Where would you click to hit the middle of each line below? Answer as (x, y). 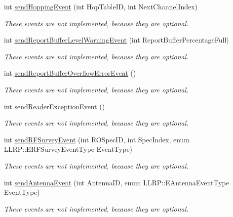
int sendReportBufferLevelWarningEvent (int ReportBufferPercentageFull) (116, 40)
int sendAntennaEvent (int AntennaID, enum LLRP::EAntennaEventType (116, 182)
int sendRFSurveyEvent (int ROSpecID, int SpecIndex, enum (97, 139)
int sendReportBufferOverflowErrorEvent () (70, 73)
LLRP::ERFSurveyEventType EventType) (68, 149)
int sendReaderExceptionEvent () (55, 106)
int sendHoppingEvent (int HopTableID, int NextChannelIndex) (101, 6)
